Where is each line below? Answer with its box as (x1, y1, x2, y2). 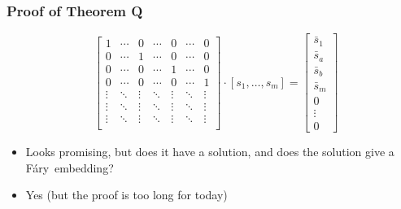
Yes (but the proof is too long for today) (25, 186, 228, 203)
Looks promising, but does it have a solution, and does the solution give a (25, 143, 394, 160)
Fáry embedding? (25, 159, 114, 176)
